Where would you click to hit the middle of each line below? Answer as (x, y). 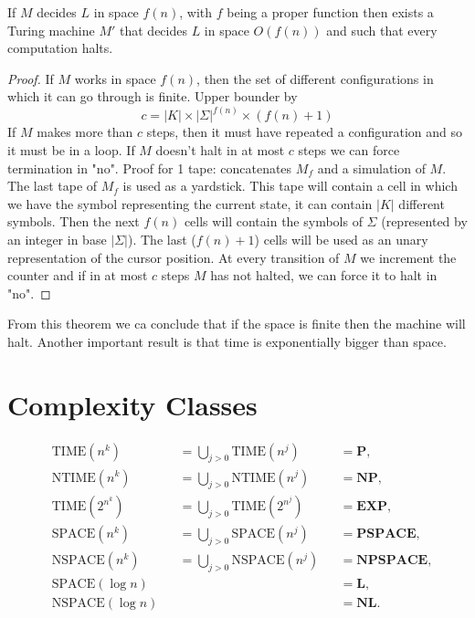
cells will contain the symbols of (273, 221)
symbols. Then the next (74, 221)
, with (196, 12)
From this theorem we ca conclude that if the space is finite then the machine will (237, 324)
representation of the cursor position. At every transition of (174, 257)
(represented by (424, 221)
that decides (153, 30)
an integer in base (57, 239)
